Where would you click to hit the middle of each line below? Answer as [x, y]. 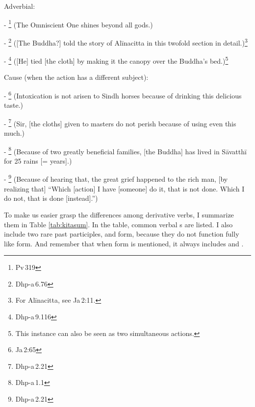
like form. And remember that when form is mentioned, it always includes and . [124, 243]
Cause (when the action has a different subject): [76, 77]
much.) [14, 133]
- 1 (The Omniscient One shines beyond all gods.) [78, 24]
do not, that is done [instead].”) [51, 198]
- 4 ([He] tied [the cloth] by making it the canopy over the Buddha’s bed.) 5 [116, 60]
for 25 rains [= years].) [38, 160]
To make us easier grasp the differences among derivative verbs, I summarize [119, 214]
